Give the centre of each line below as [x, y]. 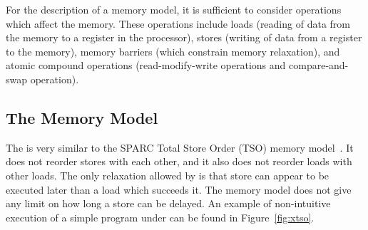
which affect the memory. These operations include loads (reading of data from [178, 23]
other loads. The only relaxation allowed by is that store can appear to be [168, 175]
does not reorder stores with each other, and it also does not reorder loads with [179, 161]
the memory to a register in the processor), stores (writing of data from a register [184, 37]
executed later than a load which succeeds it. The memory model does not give [179, 189]
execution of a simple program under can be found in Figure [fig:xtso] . [160, 217]
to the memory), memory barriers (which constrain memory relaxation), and [173, 51]
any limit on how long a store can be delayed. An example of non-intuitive [168, 203]
